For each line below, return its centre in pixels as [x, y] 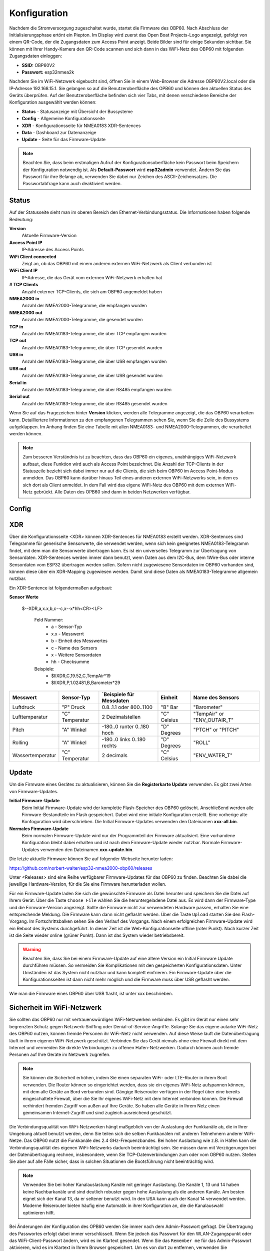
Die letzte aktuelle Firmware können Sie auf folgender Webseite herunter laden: [91, 859]
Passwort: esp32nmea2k [48, 72]
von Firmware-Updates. [34, 791]
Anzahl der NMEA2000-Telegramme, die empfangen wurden [84, 306]
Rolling [20, 742]
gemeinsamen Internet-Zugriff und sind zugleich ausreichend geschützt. [97, 1113]
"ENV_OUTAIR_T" [213, 720]
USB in [16, 355]
